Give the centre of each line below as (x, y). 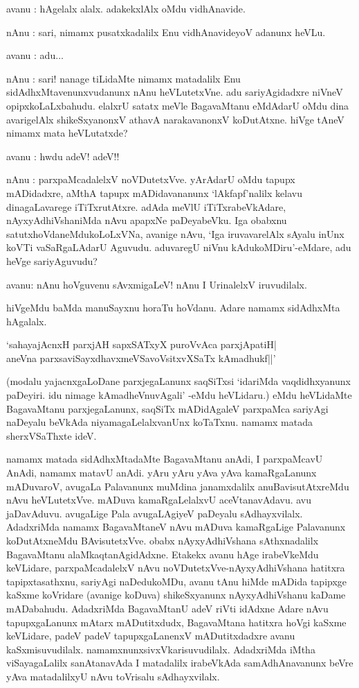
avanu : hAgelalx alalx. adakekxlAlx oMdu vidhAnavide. (126, 8)
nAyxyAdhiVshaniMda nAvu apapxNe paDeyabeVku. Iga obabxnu (147, 220)
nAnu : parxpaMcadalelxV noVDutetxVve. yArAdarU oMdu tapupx (151, 179)
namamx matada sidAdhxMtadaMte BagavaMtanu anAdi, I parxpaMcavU (165, 459)
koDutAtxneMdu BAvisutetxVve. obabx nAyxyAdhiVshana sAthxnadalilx (163, 540)
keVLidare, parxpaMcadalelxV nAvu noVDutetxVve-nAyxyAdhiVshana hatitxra (176, 568)
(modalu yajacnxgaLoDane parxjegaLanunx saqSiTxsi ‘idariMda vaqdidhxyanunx (178, 381)
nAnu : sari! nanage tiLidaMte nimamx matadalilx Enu (123, 78)
